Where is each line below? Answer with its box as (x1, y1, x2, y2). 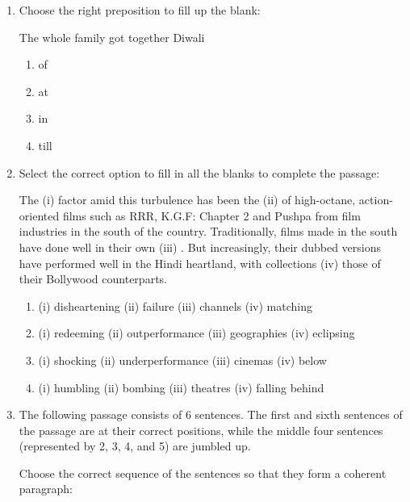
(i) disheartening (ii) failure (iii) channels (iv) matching (38, 297, 312, 314)
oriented (19, 207, 60, 224)
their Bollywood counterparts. (19, 270, 167, 287)
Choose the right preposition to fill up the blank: (19, 2, 261, 18)
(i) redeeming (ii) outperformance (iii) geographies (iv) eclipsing (38, 324, 355, 341)
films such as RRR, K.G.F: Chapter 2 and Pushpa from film (62, 207, 361, 224)
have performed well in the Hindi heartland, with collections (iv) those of (19, 254, 381, 271)
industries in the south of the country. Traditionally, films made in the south (19, 223, 398, 240)
